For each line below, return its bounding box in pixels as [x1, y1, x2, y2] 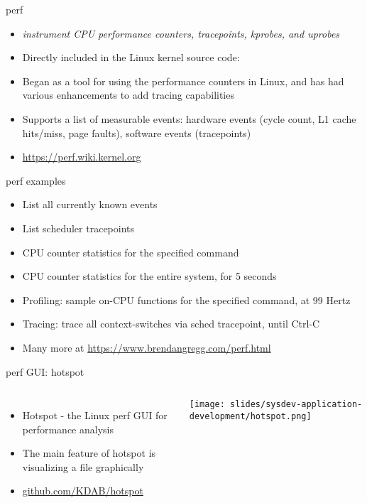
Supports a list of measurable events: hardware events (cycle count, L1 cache [22, 111, 356, 126]
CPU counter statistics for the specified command [22, 244, 239, 259]
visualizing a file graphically [22, 459, 144, 474]
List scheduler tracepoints [22, 220, 135, 235]
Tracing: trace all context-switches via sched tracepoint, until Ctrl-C [22, 316, 320, 331]
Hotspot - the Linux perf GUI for [22, 408, 168, 423]
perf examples [6, 173, 66, 188]
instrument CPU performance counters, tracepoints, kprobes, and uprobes [22, 26, 340, 40]
